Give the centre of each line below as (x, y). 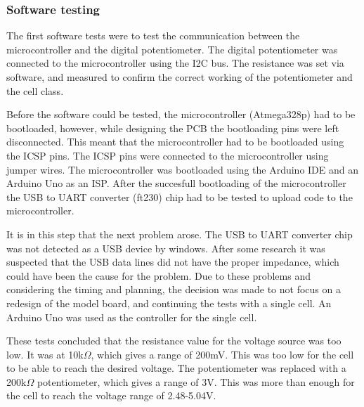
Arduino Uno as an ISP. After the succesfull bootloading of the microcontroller (176, 183)
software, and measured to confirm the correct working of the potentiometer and (180, 77)
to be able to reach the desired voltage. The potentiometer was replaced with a (176, 368)
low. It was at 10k (45, 354)
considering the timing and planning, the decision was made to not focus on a (174, 289)
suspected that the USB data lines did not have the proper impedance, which (173, 262)
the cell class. (35, 90)
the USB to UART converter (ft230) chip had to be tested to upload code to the (180, 196)
